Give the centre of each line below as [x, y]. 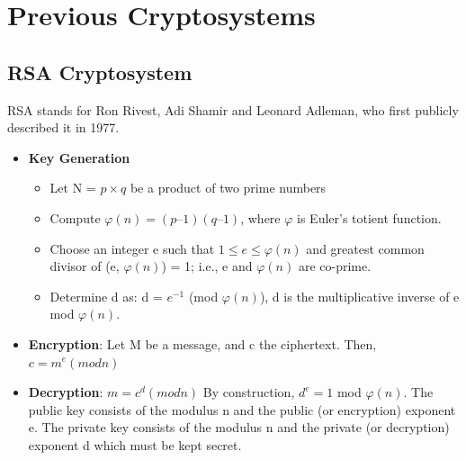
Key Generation [79, 157]
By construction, [249, 392]
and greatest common [365, 248]
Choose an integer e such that [132, 248]
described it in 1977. [63, 127]
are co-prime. [335, 266]
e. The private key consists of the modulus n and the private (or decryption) [239, 427]
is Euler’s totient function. [369, 217]
